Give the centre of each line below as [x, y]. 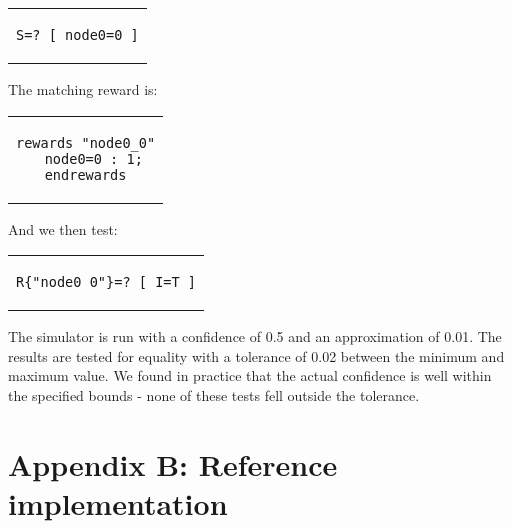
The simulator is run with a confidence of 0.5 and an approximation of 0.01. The [255, 336]
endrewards [85, 174]
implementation [118, 502]
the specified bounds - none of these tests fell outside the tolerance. [214, 394]
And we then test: [63, 228]
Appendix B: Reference [173, 463]
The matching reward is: [83, 89]
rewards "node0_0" [86, 142]
